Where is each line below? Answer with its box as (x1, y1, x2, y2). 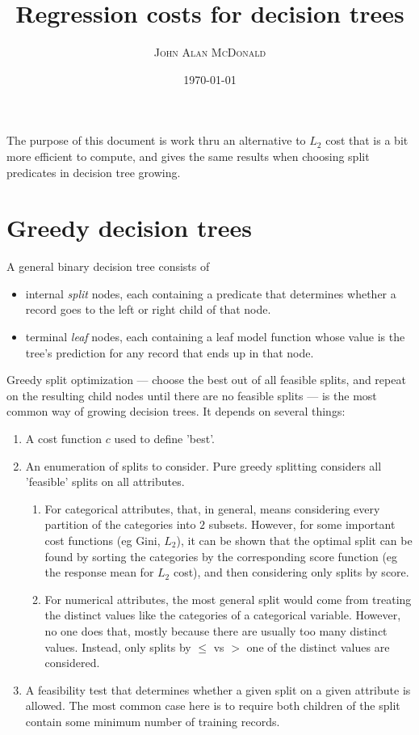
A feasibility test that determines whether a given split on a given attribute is (25, 681, 411, 698)
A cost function (25, 429, 102, 446)
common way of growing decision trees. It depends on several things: (6, 403, 346, 420)
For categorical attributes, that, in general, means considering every (44, 500, 380, 517)
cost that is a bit (325, 132, 409, 149)
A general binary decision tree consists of (6, 258, 210, 275)
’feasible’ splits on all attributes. (25, 473, 185, 490)
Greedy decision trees (6, 211, 252, 244)
